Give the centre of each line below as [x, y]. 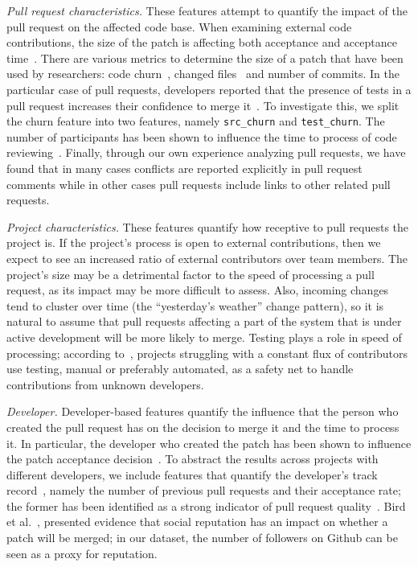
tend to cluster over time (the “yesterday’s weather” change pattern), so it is [195, 305]
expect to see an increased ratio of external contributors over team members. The [207, 258]
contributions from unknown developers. [105, 384]
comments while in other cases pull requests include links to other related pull [199, 184]
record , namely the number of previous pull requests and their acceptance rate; [204, 490]
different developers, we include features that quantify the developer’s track [192, 474]
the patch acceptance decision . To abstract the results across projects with [193, 459]
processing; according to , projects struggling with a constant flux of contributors [207, 353]
